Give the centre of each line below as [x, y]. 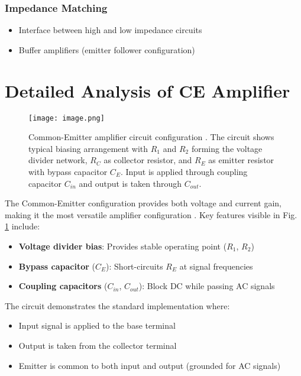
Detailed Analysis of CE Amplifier [148, 90]
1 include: [22, 226]
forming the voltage [227, 148]
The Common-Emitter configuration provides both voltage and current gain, [143, 203]
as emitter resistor [241, 160]
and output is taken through [130, 183]
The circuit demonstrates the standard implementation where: [117, 305]
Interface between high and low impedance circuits [110, 30]
